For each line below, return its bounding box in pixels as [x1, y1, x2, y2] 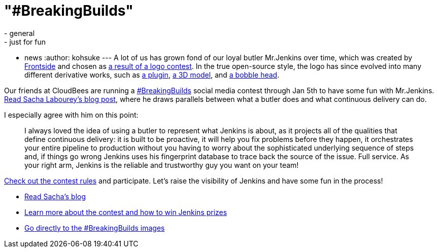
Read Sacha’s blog [24, 192, 86, 201]
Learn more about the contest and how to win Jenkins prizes [24, 207, 227, 217]
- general [4, 28, 35, 38]
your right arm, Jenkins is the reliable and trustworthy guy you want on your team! [24, 160, 299, 169]
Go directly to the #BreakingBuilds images [24, 223, 165, 232]
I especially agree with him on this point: [4, 110, 139, 119]
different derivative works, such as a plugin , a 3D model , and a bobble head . [24, 70, 280, 79]
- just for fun [4, 37, 46, 46]
